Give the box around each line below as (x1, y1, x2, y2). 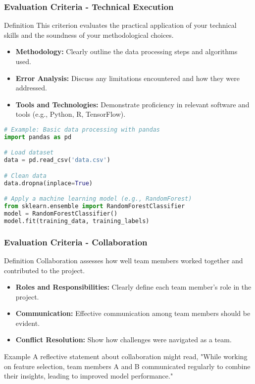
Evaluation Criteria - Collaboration (4, 235, 148, 248)
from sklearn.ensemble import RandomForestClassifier (4, 203, 185, 210)
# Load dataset (4, 149, 54, 156)
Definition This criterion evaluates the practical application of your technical (4, 20, 237, 30)
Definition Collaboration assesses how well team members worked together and (4, 255, 243, 265)
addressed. (15, 82, 47, 93)
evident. (15, 317, 40, 328)
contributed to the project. (4, 265, 85, 275)
